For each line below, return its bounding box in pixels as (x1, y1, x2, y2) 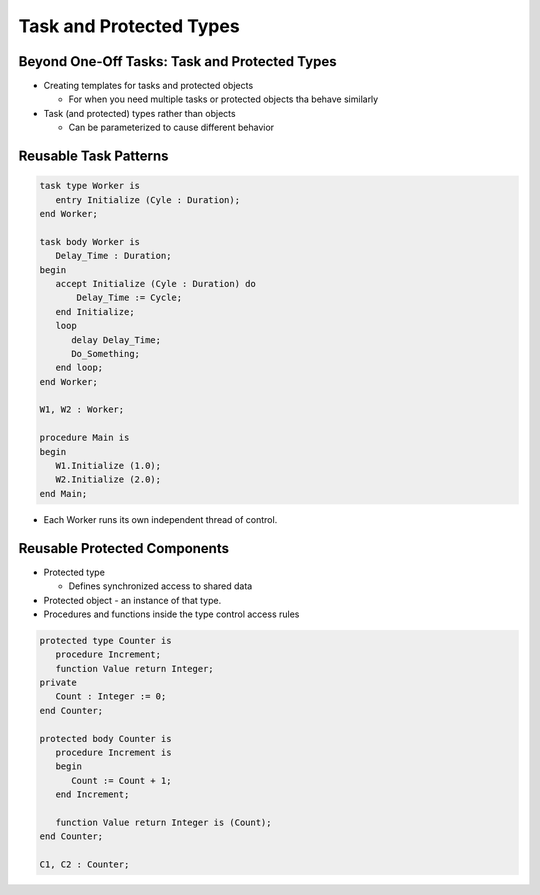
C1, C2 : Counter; (39, 859, 130, 870)
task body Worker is (39, 236, 140, 247)
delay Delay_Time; (71, 334, 162, 345)
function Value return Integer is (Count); (55, 816, 272, 828)
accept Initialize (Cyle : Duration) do (55, 278, 257, 289)
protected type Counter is (39, 635, 172, 646)
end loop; (55, 362, 104, 374)
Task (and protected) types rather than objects (43, 107, 236, 119)
